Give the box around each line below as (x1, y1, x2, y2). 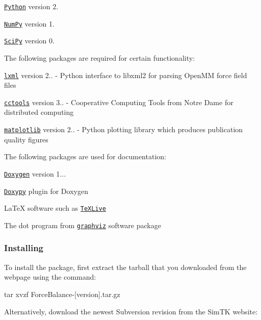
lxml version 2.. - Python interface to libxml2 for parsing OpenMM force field (4, 69, 247, 80)
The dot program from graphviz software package (4, 219, 161, 230)
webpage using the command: (4, 272, 96, 282)
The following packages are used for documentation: (4, 151, 166, 162)
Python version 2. (4, 1, 59, 11)
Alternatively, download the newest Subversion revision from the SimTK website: (4, 306, 258, 316)
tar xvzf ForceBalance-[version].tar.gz (4, 288, 120, 299)
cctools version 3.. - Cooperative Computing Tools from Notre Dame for (4, 96, 233, 107)
